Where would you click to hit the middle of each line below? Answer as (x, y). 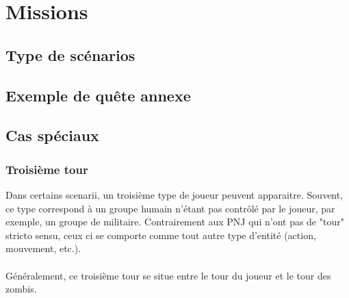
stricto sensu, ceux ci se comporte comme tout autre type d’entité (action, (161, 235)
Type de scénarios (70, 54)
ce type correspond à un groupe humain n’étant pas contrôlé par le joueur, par (170, 208)
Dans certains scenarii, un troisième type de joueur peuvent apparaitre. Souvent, (174, 194)
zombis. (21, 289)
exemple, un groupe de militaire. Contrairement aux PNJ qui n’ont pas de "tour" (175, 222)
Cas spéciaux (52, 135)
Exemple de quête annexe (98, 95)
